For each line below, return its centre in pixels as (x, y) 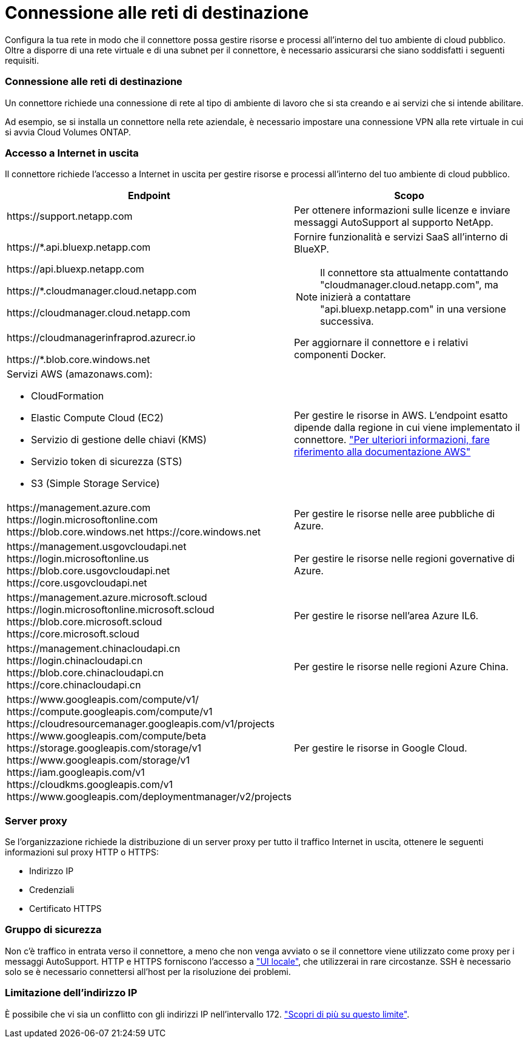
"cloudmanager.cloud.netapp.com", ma (409, 285)
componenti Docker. (340, 355)
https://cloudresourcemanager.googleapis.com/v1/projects (141, 724)
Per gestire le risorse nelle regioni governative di (404, 559)
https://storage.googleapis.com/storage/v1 (104, 748)
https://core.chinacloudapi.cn (74, 685)
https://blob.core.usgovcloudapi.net (89, 571)
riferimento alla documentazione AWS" (382, 452)
